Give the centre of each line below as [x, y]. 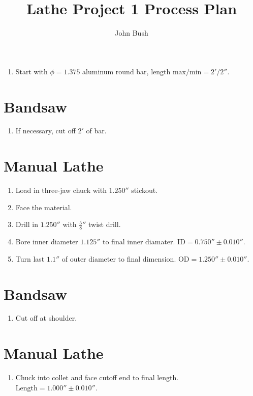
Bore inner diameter [47, 242]
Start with [31, 71]
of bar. [96, 131]
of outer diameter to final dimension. [119, 258]
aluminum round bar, [116, 71]
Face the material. [44, 207]
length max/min [176, 72]
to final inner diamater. [139, 242]
